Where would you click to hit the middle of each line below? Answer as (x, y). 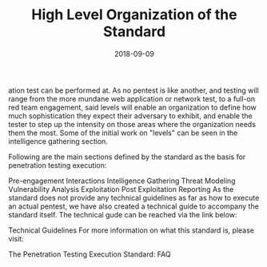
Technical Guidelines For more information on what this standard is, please (131, 230)
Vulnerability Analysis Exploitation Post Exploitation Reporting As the (121, 189)
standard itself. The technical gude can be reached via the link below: (123, 214)
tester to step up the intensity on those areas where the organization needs (132, 124)
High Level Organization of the (134, 15)
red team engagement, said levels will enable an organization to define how (133, 107)
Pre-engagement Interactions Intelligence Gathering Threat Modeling (122, 181)
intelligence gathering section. (58, 141)
